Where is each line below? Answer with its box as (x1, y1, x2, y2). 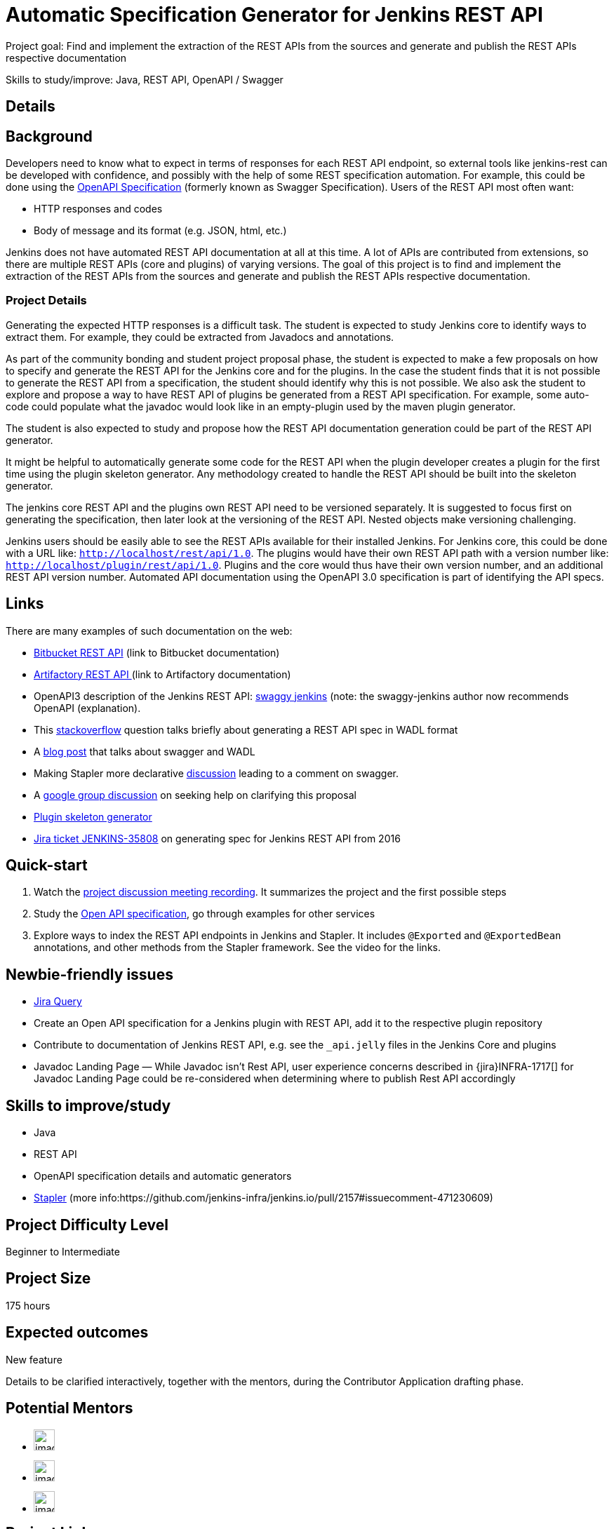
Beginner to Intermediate (6, 1245, 120, 1258)
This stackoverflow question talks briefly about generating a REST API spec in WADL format (34, 723, 458, 736)
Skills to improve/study (6, 1096, 171, 1114)
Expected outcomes (6, 1323, 149, 1342)
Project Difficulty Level (6, 1215, 168, 1234)
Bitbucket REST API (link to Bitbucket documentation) (34, 646, 280, 659)
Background (6, 127, 93, 145)
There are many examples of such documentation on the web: (6, 624, 293, 637)
